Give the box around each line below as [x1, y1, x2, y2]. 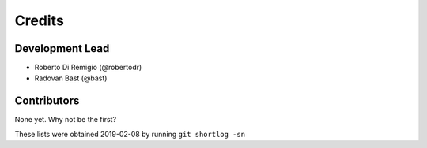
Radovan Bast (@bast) [34, 73, 108, 83]
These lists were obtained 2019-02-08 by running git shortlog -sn [14, 129, 245, 139]
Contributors [14, 94, 80, 108]
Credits [14, 12, 65, 29]
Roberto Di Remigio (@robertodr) [34, 63, 142, 72]
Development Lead [14, 42, 110, 55]
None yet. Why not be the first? [14, 115, 117, 124]
